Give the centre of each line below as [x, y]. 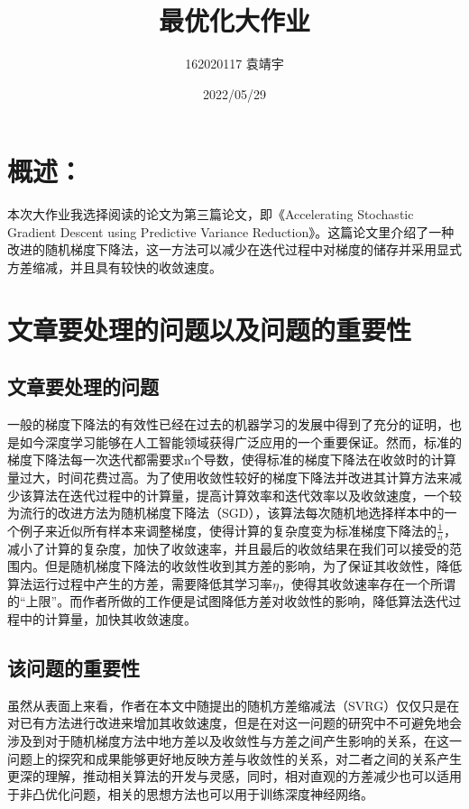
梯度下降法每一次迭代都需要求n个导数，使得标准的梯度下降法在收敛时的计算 [232, 460]
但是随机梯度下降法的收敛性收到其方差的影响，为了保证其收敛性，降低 [253, 566]
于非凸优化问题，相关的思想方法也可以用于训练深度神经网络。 [190, 793]
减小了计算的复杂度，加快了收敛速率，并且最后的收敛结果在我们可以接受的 [228, 548]
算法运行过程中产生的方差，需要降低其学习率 [140, 583]
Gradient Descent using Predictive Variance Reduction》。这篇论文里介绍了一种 [231, 231]
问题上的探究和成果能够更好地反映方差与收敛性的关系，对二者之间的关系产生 [234, 758]
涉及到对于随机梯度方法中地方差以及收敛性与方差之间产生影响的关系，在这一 [234, 740]
